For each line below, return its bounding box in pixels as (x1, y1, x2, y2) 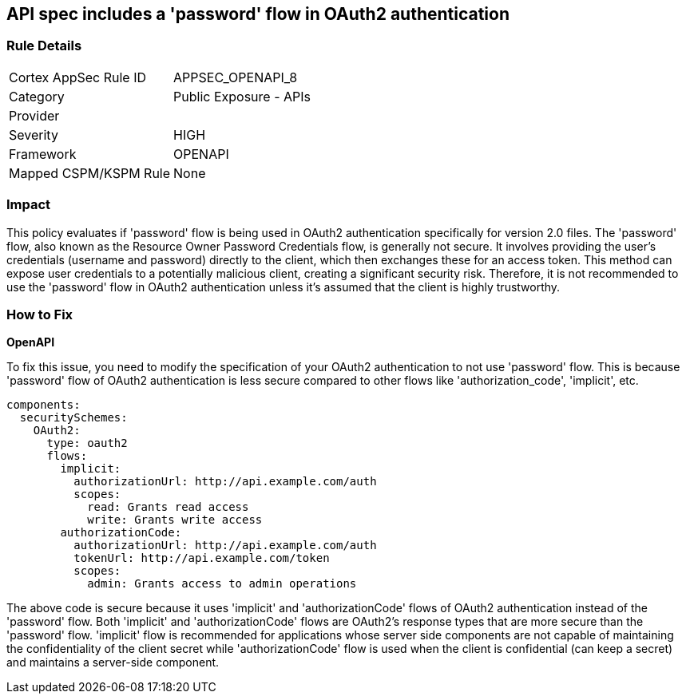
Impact (6, 196, 51, 213)
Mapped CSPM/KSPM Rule (9, 164, 171, 181)
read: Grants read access (87, 500, 249, 514)
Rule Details (6, 38, 82, 54)
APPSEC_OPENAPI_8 (173, 69, 298, 85)
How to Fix (6, 306, 73, 322)
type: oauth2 (46, 437, 128, 450)
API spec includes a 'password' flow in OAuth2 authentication (6, 4, 510, 24)
